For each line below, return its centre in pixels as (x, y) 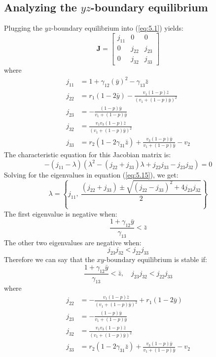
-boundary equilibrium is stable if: (156, 259)
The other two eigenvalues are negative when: (73, 242)
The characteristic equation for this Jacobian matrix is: (88, 154)
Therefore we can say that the (49, 259)
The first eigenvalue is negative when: (61, 213)
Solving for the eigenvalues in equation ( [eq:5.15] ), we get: (91, 174)
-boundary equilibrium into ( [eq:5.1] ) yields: (117, 28)
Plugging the (23, 28)
